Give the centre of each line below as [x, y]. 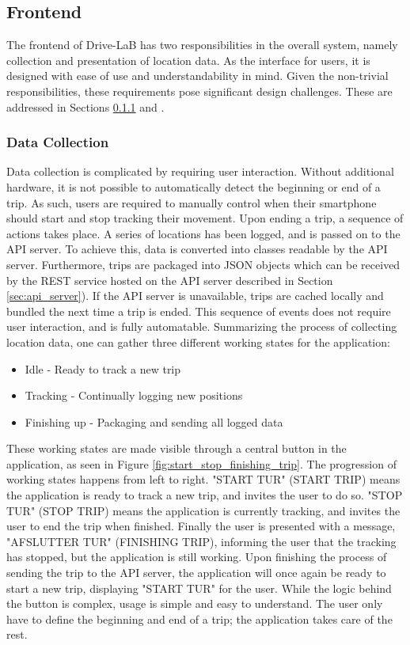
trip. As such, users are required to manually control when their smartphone [192, 202]
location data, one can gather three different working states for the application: [198, 341]
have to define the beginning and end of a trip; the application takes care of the [199, 618]
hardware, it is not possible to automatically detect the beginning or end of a [194, 186]
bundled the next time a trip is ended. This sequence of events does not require [199, 311]
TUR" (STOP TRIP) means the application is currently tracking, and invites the [203, 510]
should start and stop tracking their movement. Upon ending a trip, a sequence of [205, 218]
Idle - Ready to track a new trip [103, 368]
